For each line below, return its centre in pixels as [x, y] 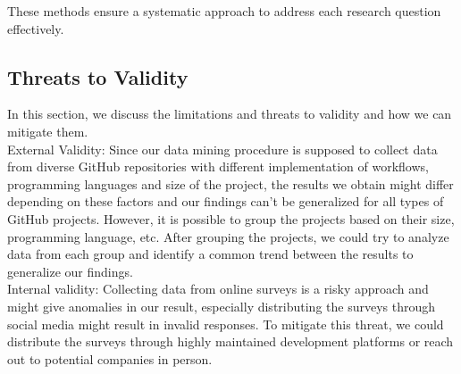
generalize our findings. [70, 271]
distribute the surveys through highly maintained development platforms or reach [230, 341]
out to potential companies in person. [110, 358]
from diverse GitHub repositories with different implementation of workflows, [218, 166]
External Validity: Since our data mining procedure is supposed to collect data [222, 149]
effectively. [36, 28]
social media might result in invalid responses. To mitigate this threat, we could [226, 324]
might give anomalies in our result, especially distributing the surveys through [222, 306]
